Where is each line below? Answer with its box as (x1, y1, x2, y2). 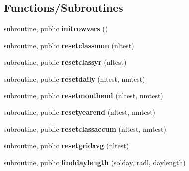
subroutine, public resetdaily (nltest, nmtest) (4, 73, 145, 84)
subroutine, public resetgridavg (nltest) (4, 140, 129, 151)
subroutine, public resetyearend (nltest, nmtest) (4, 107, 156, 117)
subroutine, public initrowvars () (4, 23, 108, 34)
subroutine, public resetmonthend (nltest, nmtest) (4, 90, 163, 100)
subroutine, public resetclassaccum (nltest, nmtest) (4, 123, 167, 134)
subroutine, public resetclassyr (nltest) (4, 57, 127, 67)
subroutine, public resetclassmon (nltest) (4, 40, 134, 50)
